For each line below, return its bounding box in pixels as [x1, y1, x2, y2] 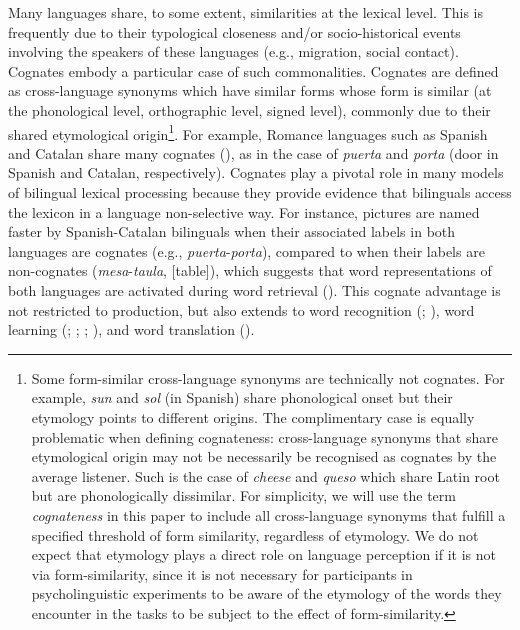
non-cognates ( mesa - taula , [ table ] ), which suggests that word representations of [8, 260, 492, 281]
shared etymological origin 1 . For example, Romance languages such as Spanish [8, 120, 488, 144]
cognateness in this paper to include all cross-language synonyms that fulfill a [31, 504, 506, 525]
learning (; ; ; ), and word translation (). [8, 319, 255, 340]
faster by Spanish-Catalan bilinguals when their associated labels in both [8, 221, 456, 242]
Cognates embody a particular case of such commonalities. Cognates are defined [8, 60, 499, 81]
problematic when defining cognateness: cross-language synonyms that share [31, 426, 498, 447]
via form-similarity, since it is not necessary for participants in [31, 563, 413, 584]
